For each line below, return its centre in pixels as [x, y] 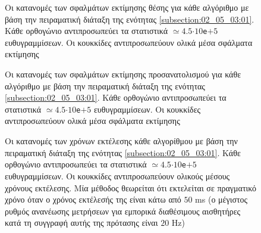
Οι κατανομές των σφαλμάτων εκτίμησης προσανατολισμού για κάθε [123, 74]
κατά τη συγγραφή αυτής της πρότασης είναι [81, 223]
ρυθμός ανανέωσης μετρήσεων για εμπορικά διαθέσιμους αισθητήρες [123, 211]
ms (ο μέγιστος [221, 199]
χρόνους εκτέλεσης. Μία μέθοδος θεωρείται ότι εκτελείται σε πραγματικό [131, 187]
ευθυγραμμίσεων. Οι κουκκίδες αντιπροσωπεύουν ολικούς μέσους [117, 175]
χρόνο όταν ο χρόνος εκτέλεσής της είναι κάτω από [93, 199]
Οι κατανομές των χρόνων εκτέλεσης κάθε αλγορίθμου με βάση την [121, 141]
